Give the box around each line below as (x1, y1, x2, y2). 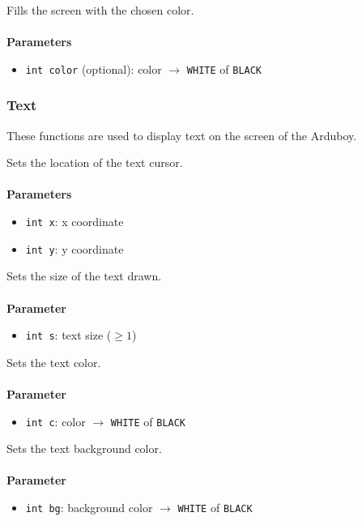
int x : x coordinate (25, 213, 124, 230)
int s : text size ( (25, 327, 112, 344)
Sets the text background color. (6, 440, 162, 457)
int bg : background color (25, 499, 153, 515)
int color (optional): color (25, 60, 162, 77)
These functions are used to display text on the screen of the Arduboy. (6, 126, 357, 143)
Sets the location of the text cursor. (6, 154, 183, 171)
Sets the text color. (6, 353, 101, 370)
